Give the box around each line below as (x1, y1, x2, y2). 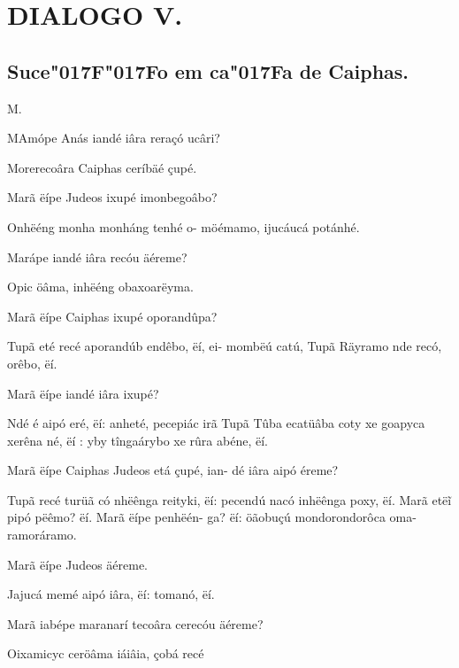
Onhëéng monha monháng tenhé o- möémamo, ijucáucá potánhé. (7, 217, 360, 236)
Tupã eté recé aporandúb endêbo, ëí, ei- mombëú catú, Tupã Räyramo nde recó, (7, 337, 442, 355)
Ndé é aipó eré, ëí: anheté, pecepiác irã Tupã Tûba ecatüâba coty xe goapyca (7, 414, 425, 432)
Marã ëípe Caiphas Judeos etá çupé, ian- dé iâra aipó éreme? (7, 461, 339, 479)
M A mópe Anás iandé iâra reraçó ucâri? (7, 128, 220, 147)
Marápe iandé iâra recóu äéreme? (7, 247, 187, 266)
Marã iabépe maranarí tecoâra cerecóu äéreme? (7, 614, 264, 633)
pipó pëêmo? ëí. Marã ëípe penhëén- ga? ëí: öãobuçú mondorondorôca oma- (7, 508, 417, 526)
